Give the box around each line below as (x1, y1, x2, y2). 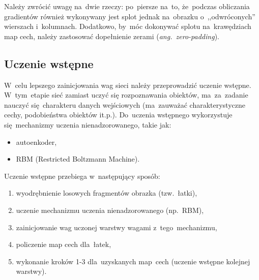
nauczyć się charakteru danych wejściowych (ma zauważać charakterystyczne (4, 99, 245, 110)
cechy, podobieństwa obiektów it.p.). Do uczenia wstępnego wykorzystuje (4, 109, 233, 120)
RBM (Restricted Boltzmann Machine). (16, 153, 140, 164)
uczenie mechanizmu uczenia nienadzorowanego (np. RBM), (16, 204, 204, 215)
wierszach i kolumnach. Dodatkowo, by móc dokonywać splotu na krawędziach (4, 21, 251, 32)
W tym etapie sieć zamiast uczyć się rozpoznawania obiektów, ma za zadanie (4, 89, 248, 100)
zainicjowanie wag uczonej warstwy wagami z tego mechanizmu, (16, 222, 217, 232)
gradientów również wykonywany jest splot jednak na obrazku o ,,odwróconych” (4, 11, 255, 21)
